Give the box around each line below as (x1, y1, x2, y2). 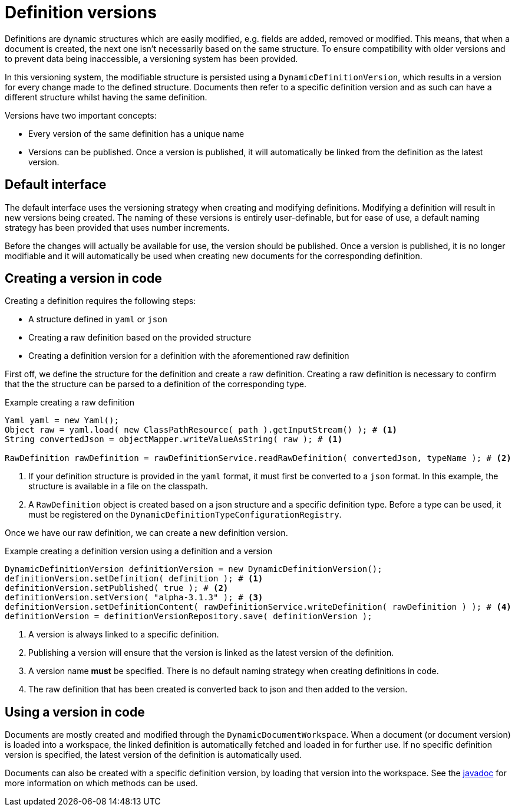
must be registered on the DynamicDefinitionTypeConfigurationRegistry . (28, 509, 342, 520)
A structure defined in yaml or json (28, 314, 167, 325)
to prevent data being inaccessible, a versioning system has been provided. (5, 53, 298, 64)
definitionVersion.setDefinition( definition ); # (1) (5, 574, 263, 584)
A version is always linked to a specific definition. (28, 629, 219, 640)
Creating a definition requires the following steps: (5, 296, 196, 306)
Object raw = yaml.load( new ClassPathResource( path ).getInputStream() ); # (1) (5, 425, 397, 435)
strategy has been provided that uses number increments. (5, 222, 230, 233)
